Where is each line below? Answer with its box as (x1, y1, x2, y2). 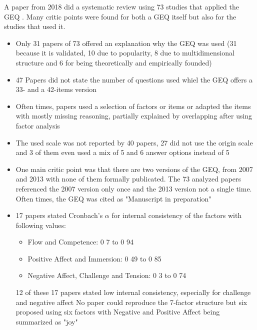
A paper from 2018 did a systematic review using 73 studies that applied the (4, 1, 239, 11)
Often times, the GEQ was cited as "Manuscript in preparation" (15, 193, 211, 203)
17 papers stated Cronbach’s (15, 210, 103, 220)
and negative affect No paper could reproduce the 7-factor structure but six (15, 296, 247, 307)
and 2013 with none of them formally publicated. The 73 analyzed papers (15, 173, 241, 184)
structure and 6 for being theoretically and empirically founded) (15, 57, 212, 67)
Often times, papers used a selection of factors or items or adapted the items (15, 100, 251, 111)
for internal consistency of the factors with (111, 210, 242, 220)
